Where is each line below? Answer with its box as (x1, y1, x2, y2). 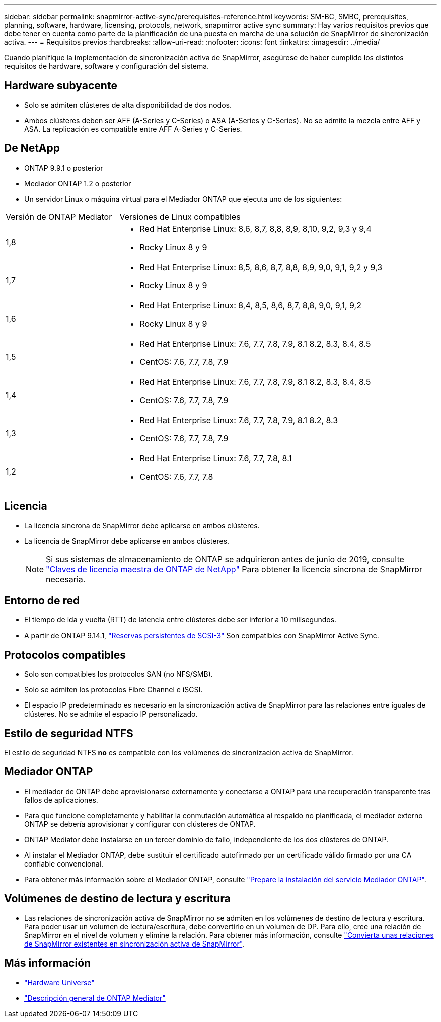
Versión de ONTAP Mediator (6, 211, 112, 222)
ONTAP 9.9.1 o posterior (24, 163, 103, 172)
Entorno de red (4, 594, 80, 607)
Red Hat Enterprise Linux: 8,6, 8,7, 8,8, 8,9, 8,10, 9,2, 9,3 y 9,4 (139, 223, 372, 234)
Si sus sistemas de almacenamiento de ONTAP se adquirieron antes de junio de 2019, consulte (46, 554, 404, 564)
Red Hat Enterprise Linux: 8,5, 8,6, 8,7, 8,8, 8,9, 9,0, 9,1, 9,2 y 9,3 (139, 262, 383, 272)
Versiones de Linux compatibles (119, 211, 241, 222)
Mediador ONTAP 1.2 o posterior (24, 179, 131, 188)
